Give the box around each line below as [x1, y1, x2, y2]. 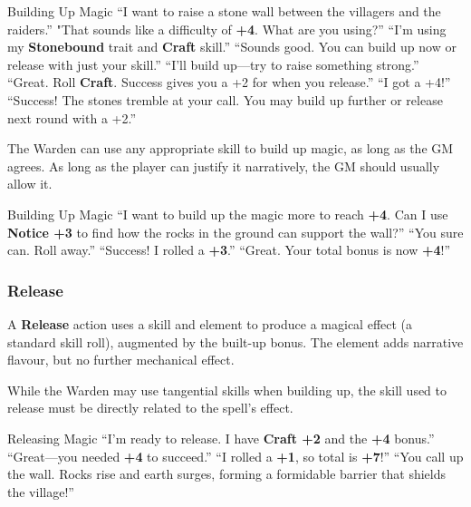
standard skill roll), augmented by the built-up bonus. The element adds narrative [7, 332, 464, 351]
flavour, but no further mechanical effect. [7, 350, 235, 369]
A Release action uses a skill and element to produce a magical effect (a [7, 314, 413, 333]
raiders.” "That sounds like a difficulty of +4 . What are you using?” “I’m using [7, 19, 447, 38]
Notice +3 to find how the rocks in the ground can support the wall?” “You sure [7, 222, 464, 241]
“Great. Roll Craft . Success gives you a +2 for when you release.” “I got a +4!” [7, 73, 451, 92]
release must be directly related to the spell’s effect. [7, 398, 293, 417]
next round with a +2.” [7, 108, 137, 127]
